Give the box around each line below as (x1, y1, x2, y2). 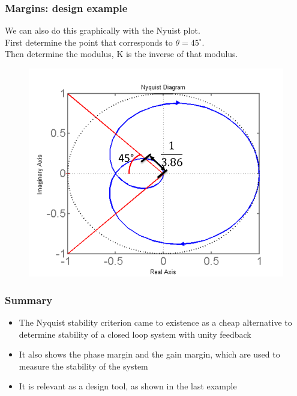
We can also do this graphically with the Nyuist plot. (5, 24, 200, 37)
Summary (5, 292, 53, 307)
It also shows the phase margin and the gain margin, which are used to (19, 348, 280, 361)
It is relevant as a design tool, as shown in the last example (19, 380, 237, 392)
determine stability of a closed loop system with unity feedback (19, 327, 251, 340)
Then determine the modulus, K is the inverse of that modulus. (5, 47, 238, 60)
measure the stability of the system (19, 359, 148, 372)
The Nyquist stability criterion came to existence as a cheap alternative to (19, 316, 292, 329)
